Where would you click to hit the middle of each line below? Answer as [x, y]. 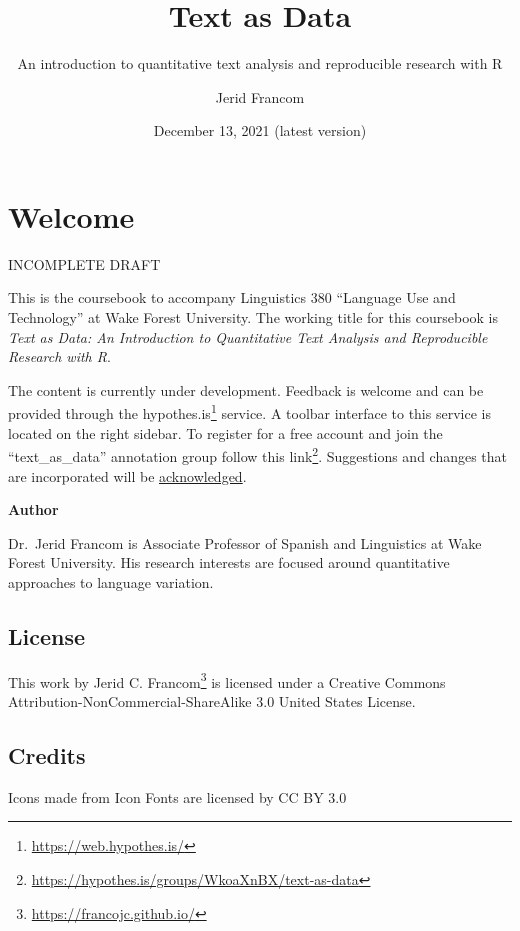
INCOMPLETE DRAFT [84, 263]
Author [33, 509]
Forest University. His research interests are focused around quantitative [229, 562]
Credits [47, 754]
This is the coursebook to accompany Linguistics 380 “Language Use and [232, 297]
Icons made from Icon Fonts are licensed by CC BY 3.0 [177, 796]
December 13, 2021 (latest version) [260, 130]
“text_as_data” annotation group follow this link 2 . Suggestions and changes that [258, 454]
